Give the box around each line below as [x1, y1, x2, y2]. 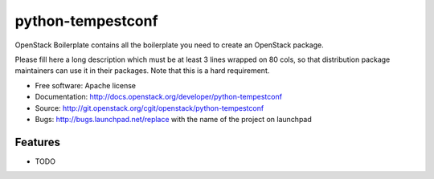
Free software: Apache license [35, 80, 137, 90]
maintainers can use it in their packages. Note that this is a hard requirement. [14, 66, 270, 75]
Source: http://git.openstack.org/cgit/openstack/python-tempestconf [35, 103, 264, 112]
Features [14, 135, 60, 148]
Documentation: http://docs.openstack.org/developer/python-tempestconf [35, 92, 283, 102]
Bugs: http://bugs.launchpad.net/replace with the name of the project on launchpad [35, 114, 313, 124]
